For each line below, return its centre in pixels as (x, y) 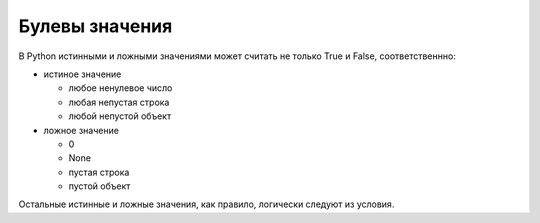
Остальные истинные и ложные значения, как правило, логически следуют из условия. (206, 204)
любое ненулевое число (120, 88)
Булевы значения (95, 26)
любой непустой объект (120, 116)
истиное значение (82, 74)
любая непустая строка (119, 102)
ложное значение (81, 130)
